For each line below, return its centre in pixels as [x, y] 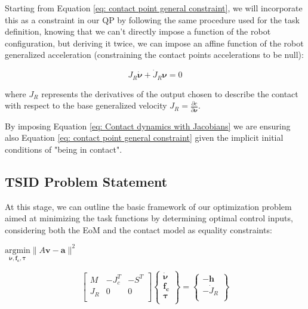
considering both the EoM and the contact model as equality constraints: [138, 229]
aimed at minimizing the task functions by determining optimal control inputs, [149, 218]
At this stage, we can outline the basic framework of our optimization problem [148, 206]
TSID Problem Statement [86, 181]
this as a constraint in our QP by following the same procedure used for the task [152, 19]
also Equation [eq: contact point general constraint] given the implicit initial [144, 137]
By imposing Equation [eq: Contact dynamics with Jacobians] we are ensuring [148, 126]
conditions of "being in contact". [64, 149]
